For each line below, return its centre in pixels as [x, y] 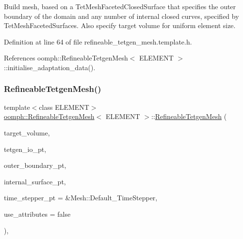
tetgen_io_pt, [25, 149]
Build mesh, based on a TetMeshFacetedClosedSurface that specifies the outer [120, 6]
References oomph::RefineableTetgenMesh [66, 58]
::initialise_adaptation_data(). [50, 67]
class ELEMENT [64, 107]
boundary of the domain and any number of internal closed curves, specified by [121, 16]
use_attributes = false [37, 214]
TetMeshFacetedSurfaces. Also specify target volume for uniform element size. [120, 25]
